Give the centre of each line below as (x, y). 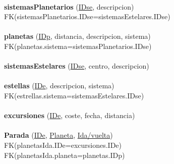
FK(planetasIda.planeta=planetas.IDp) (65, 155)
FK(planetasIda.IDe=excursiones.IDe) (63, 145)
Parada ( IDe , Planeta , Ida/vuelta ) (59, 135)
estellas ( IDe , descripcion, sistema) (59, 86)
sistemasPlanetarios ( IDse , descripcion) (69, 6)
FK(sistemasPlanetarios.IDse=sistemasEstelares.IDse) (87, 16)
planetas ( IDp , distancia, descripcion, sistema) (77, 36)
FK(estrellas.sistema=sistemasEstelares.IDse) (74, 95)
